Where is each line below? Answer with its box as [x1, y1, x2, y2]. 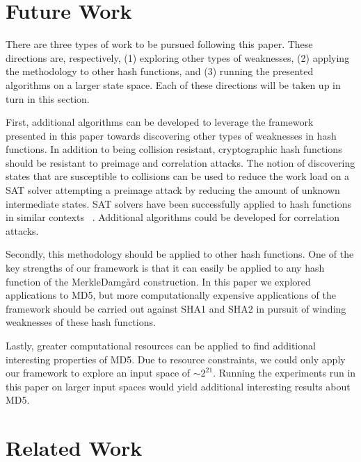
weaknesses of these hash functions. [6, 315, 156, 329]
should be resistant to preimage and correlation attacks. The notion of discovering [6, 155, 355, 170]
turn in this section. [6, 91, 90, 106]
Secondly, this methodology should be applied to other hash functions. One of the [6, 247, 354, 261]
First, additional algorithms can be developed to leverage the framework [6, 115, 314, 129]
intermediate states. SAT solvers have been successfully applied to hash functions [6, 196, 351, 211]
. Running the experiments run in [213, 365, 356, 380]
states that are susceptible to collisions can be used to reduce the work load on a [6, 169, 350, 183]
